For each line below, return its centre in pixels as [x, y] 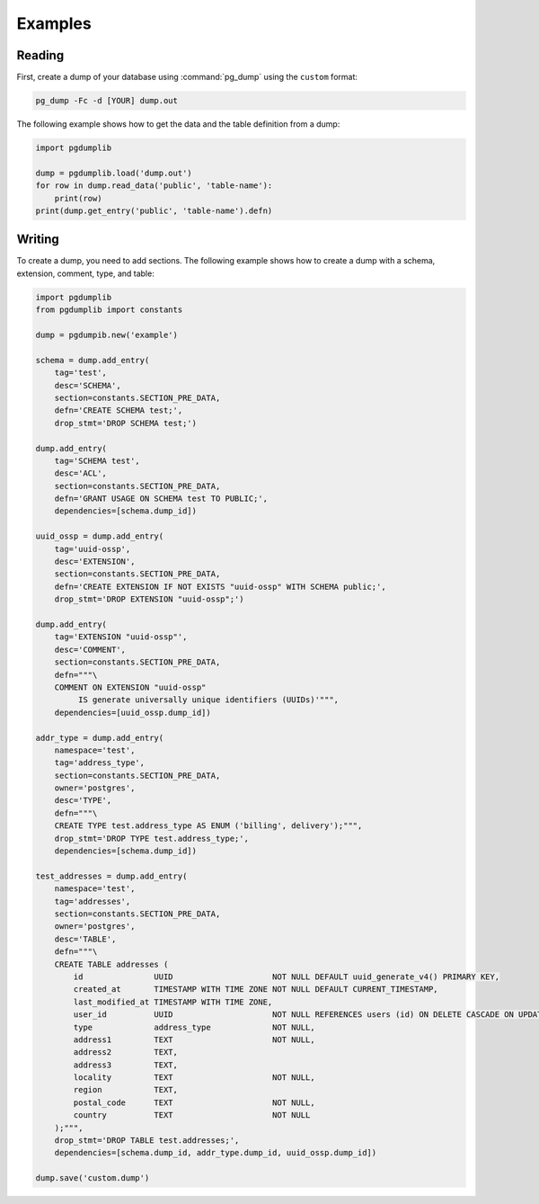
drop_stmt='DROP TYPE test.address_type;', [151, 838]
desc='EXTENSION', [95, 562]
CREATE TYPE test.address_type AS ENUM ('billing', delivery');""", [208, 826]
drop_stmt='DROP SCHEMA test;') [126, 423]
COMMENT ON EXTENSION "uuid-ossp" [130, 687]
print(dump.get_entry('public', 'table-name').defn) [154, 210]
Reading [40, 55]
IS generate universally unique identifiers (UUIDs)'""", [208, 700]
